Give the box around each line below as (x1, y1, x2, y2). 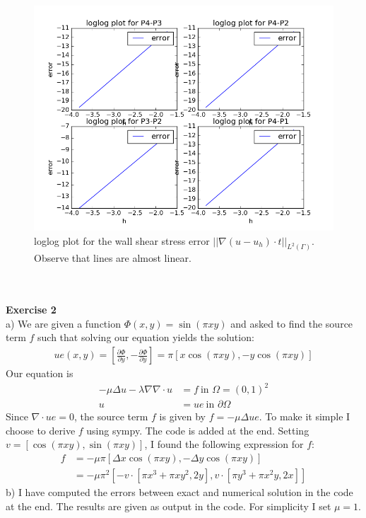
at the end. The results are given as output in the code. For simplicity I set (6, 498, 331, 513)
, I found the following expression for (144, 437, 304, 451)
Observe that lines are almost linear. (34, 251, 191, 265)
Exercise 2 (6, 302, 57, 317)
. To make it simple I (259, 409, 350, 424)
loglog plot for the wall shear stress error (34, 233, 210, 248)
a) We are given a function (6, 316, 121, 330)
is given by (159, 409, 206, 424)
